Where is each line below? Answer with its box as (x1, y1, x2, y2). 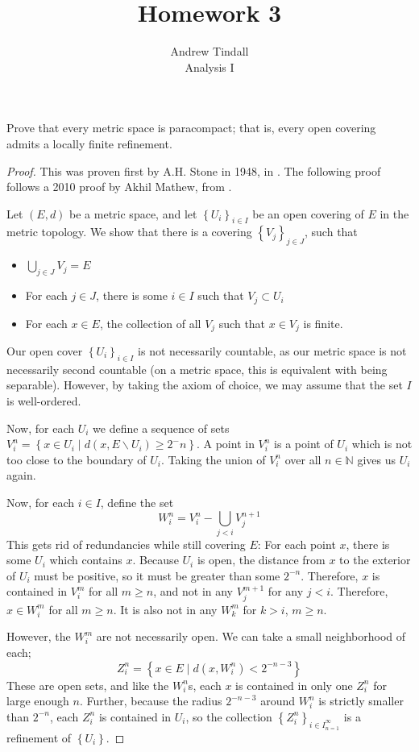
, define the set (100, 493, 174, 510)
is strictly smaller (318, 692, 404, 709)
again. (6, 467, 36, 484)
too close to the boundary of (6, 451, 147, 467)
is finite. (303, 314, 343, 331)
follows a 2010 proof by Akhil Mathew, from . (6, 178, 232, 195)
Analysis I (185, 58, 234, 75)
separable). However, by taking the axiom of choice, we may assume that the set (6, 376, 403, 393)
